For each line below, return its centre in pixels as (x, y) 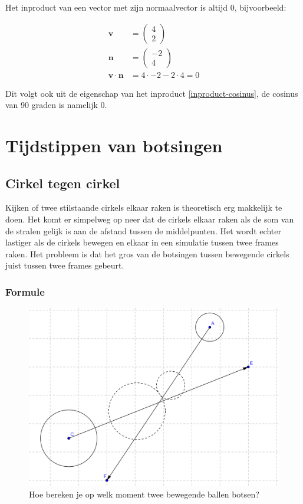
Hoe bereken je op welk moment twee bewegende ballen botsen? (144, 494)
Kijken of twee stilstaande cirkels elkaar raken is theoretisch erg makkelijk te (144, 207)
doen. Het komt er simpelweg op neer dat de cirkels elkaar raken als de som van (150, 219)
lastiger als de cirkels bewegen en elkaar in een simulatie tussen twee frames (142, 242)
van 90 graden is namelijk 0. (56, 105)
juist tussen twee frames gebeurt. (65, 265)
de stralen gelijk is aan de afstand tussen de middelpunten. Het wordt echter (143, 230)
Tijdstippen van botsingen (114, 145)
